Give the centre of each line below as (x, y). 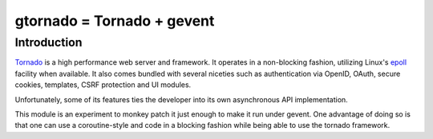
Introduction (49, 42)
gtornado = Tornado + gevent (115, 21)
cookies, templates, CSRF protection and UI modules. (103, 85)
